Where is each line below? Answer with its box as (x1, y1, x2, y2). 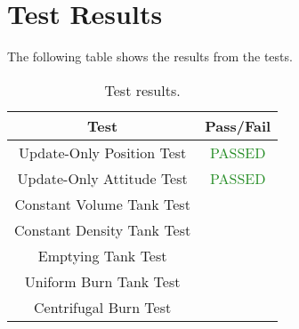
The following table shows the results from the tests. (7, 47, 293, 66)
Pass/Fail (205, 115, 271, 136)
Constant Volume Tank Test (14, 193, 190, 214)
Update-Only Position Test (18, 141, 187, 163)
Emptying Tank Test (37, 245, 167, 266)
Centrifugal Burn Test (34, 296, 172, 317)
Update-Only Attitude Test (17, 167, 188, 189)
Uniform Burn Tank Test (24, 270, 181, 292)
